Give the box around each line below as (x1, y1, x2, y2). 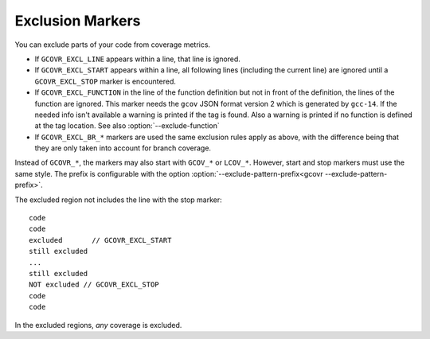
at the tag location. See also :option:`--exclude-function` (34, 121, 220, 131)
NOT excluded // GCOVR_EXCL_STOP (29, 280, 159, 290)
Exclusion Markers (14, 12, 141, 29)
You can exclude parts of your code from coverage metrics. (14, 40, 211, 49)
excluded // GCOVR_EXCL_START (29, 236, 172, 244)
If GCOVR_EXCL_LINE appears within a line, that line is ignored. (34, 54, 240, 64)
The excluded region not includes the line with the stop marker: (14, 195, 222, 205)
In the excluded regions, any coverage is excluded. (14, 320, 182, 329)
